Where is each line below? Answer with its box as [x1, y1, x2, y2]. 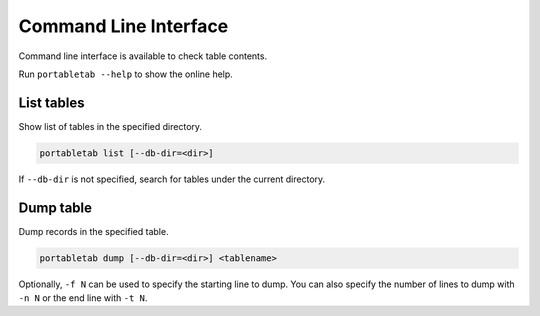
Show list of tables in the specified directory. [18, 120, 203, 132]
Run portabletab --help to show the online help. [18, 68, 234, 80]
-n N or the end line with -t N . [18, 292, 148, 304]
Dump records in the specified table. [18, 225, 169, 237]
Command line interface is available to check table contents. [18, 50, 268, 62]
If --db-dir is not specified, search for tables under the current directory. [18, 173, 326, 185]
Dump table [18, 199, 93, 216]
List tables [18, 94, 85, 111]
